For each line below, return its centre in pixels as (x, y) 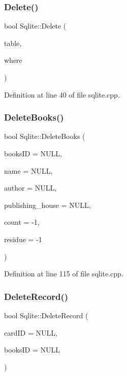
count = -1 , (22, 222)
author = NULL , (30, 188)
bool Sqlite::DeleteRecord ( (46, 315)
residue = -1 (23, 239)
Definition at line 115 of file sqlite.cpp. (64, 274)
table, (13, 43)
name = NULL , (28, 170)
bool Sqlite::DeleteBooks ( (45, 136)
